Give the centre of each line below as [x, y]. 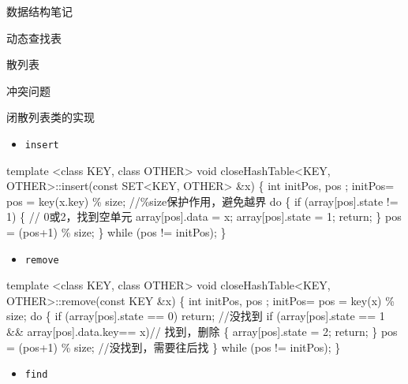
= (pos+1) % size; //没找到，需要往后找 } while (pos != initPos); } [174, 347]
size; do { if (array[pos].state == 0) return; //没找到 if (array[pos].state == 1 [196, 316]
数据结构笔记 [39, 11]
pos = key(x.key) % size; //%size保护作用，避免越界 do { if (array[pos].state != [202, 201]
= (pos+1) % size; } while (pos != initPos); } [116, 232]
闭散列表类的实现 [51, 117]
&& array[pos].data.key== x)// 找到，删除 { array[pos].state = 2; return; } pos [202, 332]
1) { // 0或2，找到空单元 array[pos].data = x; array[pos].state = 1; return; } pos [204, 216]
